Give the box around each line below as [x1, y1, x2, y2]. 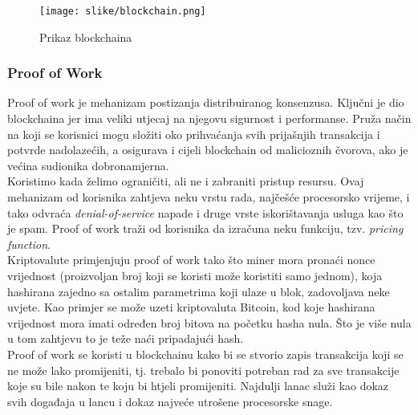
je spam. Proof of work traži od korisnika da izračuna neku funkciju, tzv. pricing [7, 220, 404, 237]
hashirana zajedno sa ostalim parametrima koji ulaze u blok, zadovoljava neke [7, 283, 390, 299]
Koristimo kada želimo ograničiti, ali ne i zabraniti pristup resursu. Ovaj [7, 173, 364, 189]
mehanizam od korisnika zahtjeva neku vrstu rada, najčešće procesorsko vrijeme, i [7, 189, 410, 205]
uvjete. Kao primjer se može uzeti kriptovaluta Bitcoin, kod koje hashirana [7, 299, 375, 315]
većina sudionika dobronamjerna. [7, 157, 169, 173]
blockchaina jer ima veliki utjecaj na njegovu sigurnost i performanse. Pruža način [7, 110, 412, 127]
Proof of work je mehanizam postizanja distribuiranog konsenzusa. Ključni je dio [7, 94, 404, 111]
